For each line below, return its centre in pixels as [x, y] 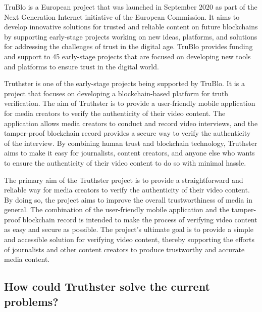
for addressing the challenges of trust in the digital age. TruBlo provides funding [128, 46]
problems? [31, 301]
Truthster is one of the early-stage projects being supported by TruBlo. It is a [124, 83]
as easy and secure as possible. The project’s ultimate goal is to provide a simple [129, 229]
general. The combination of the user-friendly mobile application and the [117, 209]
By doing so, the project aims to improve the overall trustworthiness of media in [128, 199]
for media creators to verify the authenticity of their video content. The [115, 113]
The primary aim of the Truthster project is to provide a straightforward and [124, 180]
